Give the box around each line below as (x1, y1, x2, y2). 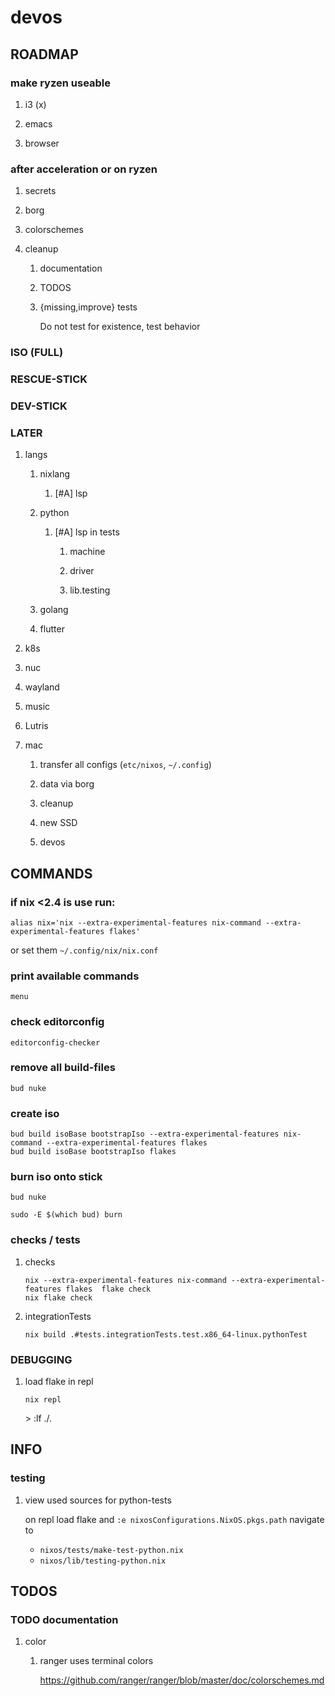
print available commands (10, 969, 140, 983)
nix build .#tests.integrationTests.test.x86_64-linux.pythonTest (24, 1329, 308, 1340)
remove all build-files (10, 1061, 116, 1075)
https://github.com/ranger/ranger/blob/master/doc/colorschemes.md (39, 1674, 325, 1686)
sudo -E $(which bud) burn (10, 1210, 123, 1220)
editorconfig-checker (10, 1037, 101, 1048)
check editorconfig (10, 1015, 105, 1029)
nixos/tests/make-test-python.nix (39, 1545, 184, 1555)
